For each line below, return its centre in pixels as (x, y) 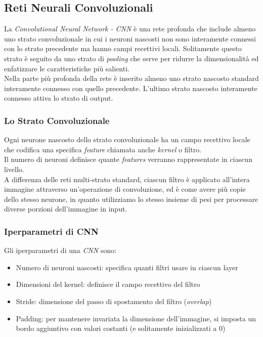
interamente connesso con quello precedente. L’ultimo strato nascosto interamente (131, 88)
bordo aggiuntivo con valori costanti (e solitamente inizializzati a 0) (121, 328)
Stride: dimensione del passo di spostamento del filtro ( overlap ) (114, 301)
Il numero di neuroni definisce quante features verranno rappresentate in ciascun (128, 159)
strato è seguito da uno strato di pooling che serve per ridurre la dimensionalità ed (131, 58)
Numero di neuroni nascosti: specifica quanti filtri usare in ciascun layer (127, 267)
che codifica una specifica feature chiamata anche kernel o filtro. (103, 149)
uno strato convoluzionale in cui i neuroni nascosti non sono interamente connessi (130, 38)
